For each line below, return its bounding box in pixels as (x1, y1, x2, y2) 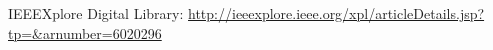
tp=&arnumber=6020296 (8, 22, 162, 43)
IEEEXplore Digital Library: (8, 3, 184, 23)
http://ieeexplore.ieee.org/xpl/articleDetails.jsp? (188, 3, 485, 23)
